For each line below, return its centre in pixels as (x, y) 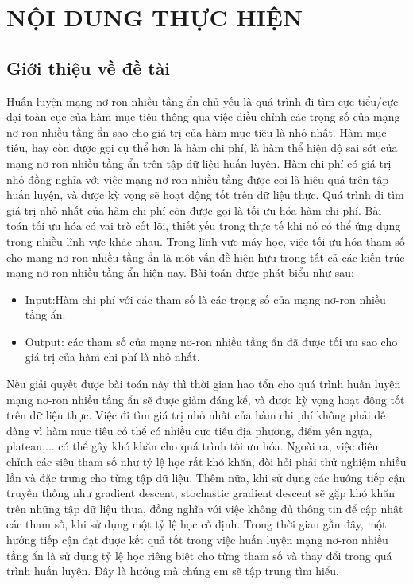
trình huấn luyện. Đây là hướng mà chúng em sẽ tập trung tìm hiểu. (173, 571)
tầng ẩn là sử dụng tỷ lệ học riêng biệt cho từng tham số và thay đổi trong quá (199, 555)
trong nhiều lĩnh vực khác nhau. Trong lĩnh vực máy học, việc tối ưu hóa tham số (206, 241)
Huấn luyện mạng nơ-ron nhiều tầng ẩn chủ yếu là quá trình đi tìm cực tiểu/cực (203, 101)
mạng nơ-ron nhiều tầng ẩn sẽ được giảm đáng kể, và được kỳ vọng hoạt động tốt (206, 399)
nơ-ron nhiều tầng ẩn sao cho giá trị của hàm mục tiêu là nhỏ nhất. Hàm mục (197, 132)
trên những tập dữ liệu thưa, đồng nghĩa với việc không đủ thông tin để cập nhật (205, 508)
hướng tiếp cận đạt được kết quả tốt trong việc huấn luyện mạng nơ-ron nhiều (197, 540)
